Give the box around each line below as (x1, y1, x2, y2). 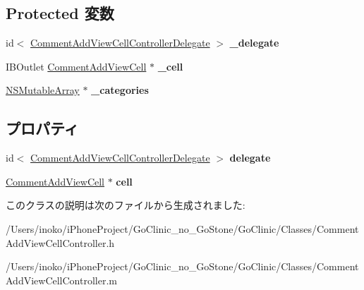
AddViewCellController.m (6, 272, 117, 287)
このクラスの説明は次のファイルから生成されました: (6, 198, 245, 212)
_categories (91, 83, 149, 97)
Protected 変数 (6, 2, 114, 24)
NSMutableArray (6, 83, 80, 97)
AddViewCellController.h (6, 235, 115, 250)
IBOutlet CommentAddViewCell (6, 59, 147, 73)
